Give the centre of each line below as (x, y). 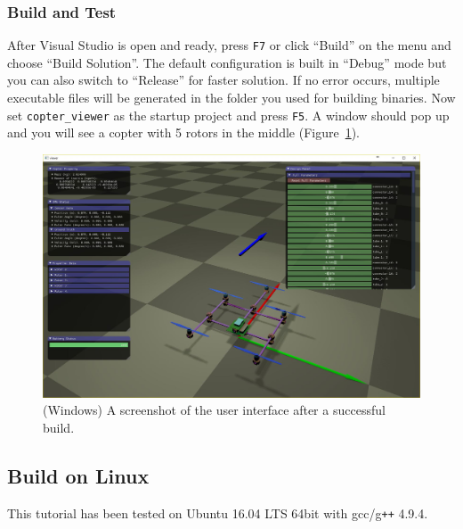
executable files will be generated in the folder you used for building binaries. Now (231, 98)
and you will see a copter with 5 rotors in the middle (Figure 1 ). (184, 132)
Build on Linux (78, 475)
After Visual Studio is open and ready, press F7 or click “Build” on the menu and (229, 45)
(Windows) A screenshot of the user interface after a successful (214, 410)
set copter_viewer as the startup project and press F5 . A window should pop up (228, 115)
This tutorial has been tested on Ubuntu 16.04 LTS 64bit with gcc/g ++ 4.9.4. (218, 512)
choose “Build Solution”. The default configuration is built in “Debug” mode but (227, 62)
